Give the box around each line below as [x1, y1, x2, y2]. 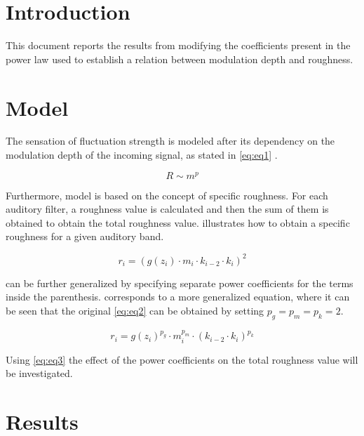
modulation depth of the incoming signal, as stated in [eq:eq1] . [6, 147, 278, 162]
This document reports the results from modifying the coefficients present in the [6, 38, 351, 53]
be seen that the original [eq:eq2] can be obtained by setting [6, 303, 264, 317]
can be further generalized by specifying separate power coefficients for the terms [6, 275, 353, 290]
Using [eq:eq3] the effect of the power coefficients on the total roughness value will [6, 352, 358, 366]
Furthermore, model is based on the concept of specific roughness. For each [6, 187, 328, 202]
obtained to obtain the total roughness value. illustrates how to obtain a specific [6, 215, 350, 230]
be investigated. [6, 366, 73, 381]
